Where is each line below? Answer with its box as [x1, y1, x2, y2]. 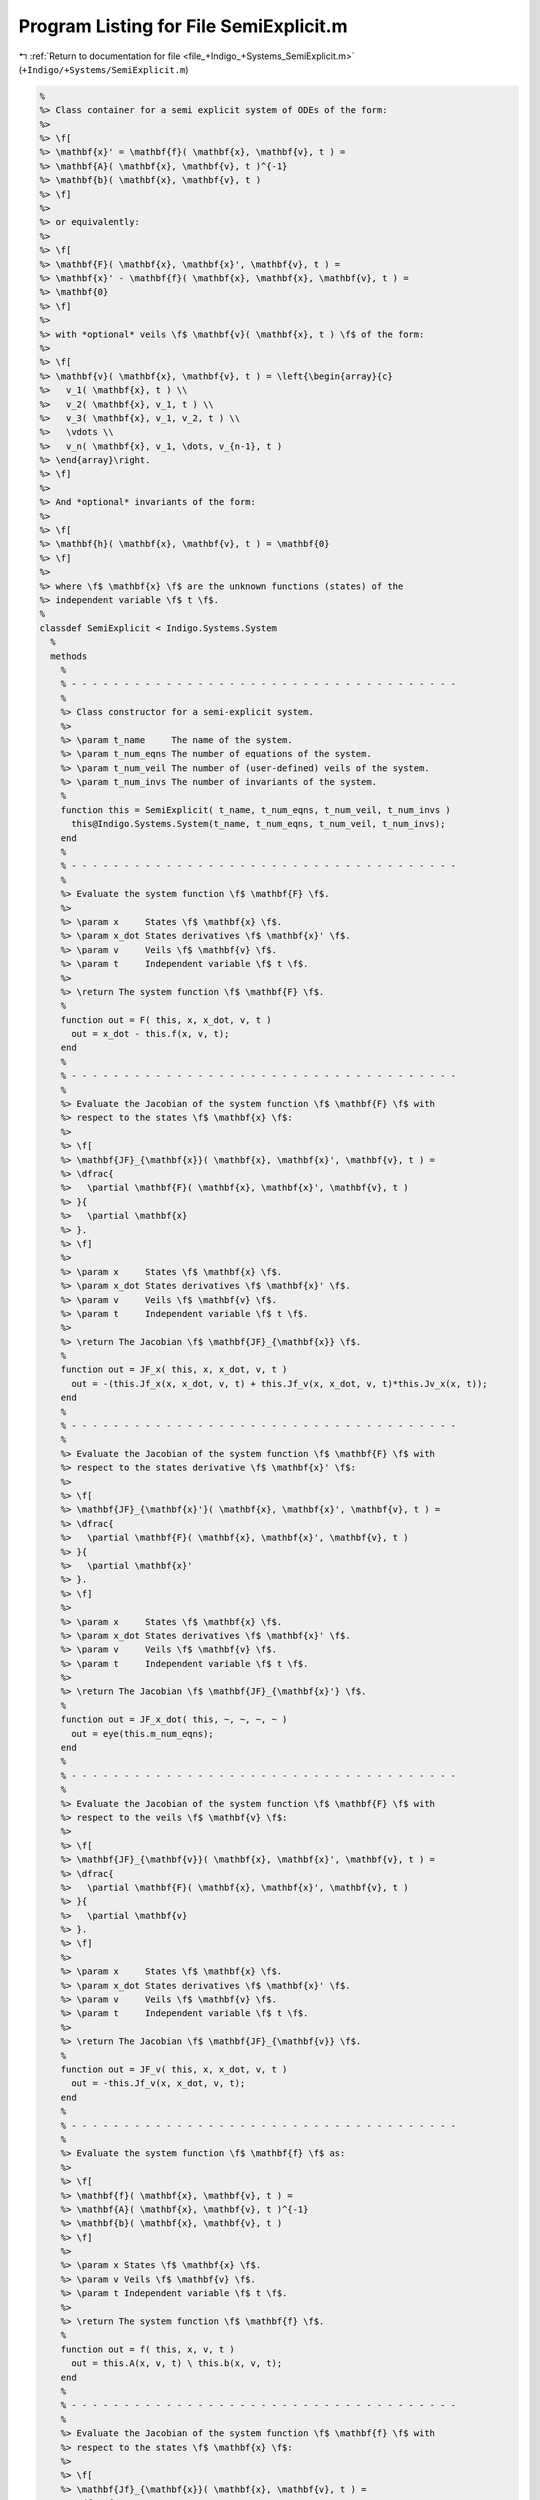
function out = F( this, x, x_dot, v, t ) [60, 1014, 272, 1025]
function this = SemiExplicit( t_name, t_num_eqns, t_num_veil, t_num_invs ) [60, 804, 452, 815]
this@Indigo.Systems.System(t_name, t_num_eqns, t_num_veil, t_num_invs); [71, 818, 446, 830]
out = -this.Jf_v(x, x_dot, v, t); [71, 2078, 246, 2089]
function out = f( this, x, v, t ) [60, 2343, 235, 2355]
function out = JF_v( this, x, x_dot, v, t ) [60, 2064, 288, 2075]
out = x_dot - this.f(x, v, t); [71, 1028, 230, 1040]
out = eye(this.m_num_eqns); [71, 1728, 214, 1739]
